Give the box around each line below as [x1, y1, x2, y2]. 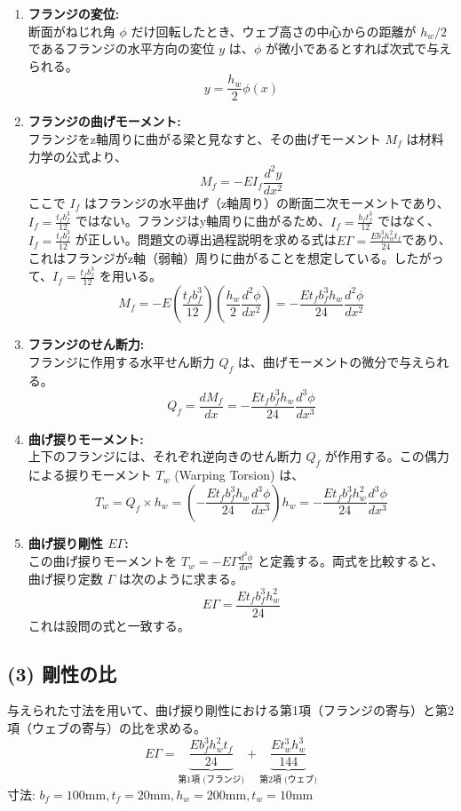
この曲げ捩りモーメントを [28, 552, 178, 570]
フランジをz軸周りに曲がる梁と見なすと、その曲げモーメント [28, 130, 381, 148]
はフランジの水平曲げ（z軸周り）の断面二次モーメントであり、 [83, 193, 449, 211]
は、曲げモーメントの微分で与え [237, 352, 425, 370]
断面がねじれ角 [28, 21, 115, 40]
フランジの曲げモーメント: [28, 112, 181, 131]
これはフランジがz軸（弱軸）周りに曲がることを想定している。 [28, 248, 394, 266]
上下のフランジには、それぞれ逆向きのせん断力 [28, 447, 302, 465]
